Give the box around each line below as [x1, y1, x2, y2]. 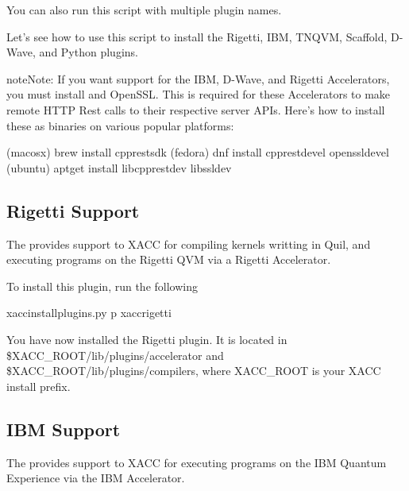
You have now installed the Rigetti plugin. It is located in [6, 331, 287, 347]
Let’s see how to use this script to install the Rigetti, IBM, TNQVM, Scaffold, [6, 28, 388, 44]
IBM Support [6, 416, 121, 441]
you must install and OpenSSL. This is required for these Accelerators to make [6, 86, 391, 102]
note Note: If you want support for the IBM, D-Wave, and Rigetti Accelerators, [6, 70, 390, 87]
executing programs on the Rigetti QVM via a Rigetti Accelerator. [6, 251, 331, 268]
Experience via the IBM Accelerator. [6, 470, 185, 486]
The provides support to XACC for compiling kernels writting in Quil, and [6, 235, 371, 252]
